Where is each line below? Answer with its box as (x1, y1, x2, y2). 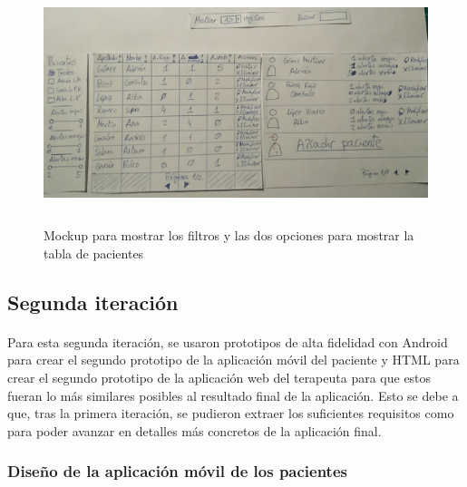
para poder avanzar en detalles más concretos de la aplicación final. (7, 421, 382, 440)
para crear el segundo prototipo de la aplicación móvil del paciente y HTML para (7, 350, 460, 369)
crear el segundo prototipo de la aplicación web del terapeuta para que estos (7, 367, 432, 386)
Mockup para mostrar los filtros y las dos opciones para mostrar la (44, 226, 414, 245)
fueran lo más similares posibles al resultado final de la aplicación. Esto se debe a (7, 385, 459, 404)
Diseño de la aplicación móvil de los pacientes (7, 460, 347, 482)
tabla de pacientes (44, 243, 144, 262)
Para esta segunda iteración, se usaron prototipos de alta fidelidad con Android (7, 332, 448, 351)
